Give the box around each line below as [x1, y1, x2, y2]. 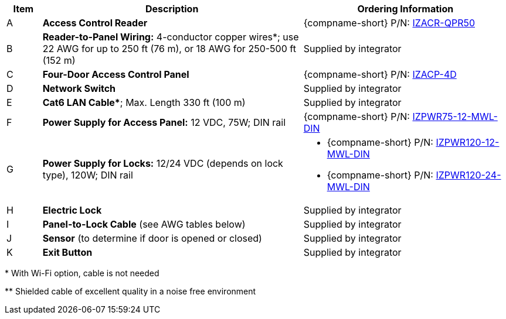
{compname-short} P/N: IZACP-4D [303, 68, 457, 80]
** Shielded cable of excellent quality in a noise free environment [5, 286, 256, 296]
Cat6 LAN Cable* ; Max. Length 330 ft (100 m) [42, 97, 246, 108]
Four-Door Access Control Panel [42, 68, 189, 80]
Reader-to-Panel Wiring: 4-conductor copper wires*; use [42, 31, 299, 43]
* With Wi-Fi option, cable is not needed [5, 268, 159, 278]
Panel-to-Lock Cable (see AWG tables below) [42, 218, 246, 230]
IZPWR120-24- [436, 169, 501, 181]
